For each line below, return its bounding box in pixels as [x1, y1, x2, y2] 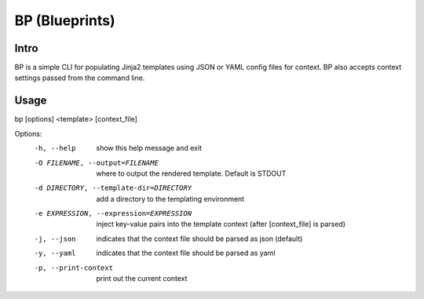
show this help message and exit [96, 144, 202, 153]
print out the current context [96, 274, 188, 283]
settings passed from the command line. [14, 73, 145, 82]
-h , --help [34, 144, 76, 153]
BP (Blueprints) [14, 12, 115, 29]
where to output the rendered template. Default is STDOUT [96, 169, 287, 178]
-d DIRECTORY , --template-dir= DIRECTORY [34, 184, 192, 192]
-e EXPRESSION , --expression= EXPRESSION [34, 209, 192, 218]
